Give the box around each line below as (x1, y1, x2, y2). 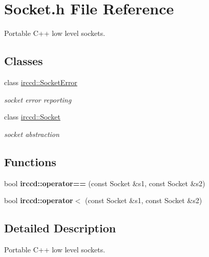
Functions (4, 153, 56, 169)
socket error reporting (4, 94, 72, 105)
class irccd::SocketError (4, 76, 77, 87)
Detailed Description (4, 220, 116, 236)
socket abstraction (4, 128, 59, 139)
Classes (4, 53, 43, 69)
